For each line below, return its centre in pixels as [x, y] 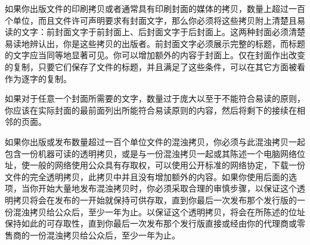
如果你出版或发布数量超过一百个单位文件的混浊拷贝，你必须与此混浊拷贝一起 [155, 141]
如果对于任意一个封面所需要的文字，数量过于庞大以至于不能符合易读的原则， [155, 98]
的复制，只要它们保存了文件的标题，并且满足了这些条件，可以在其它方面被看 [155, 66]
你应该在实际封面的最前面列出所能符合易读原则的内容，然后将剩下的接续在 [151, 110]
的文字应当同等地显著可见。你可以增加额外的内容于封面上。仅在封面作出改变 [155, 55]
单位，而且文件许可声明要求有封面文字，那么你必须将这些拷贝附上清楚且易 [159, 20]
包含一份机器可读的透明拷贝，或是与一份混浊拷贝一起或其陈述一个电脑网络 [151, 153]
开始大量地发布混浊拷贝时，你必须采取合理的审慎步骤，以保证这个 [167, 188]
